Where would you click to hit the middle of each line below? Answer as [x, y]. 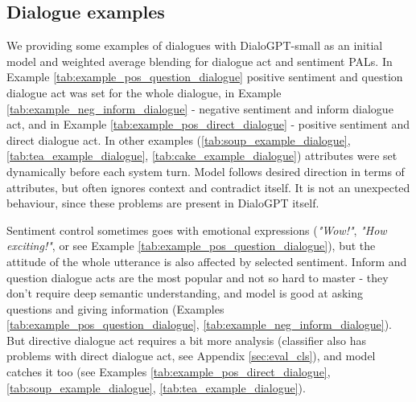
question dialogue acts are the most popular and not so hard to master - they [198, 277]
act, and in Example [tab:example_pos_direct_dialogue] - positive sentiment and [208, 124]
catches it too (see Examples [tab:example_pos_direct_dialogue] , [169, 372]
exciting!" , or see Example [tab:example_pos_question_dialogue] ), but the [191, 246]
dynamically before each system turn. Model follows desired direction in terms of [206, 171]
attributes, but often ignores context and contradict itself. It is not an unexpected [208, 187]
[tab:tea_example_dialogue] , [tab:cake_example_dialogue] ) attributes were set [202, 156]
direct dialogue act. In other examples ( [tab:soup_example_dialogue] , [179, 139]
